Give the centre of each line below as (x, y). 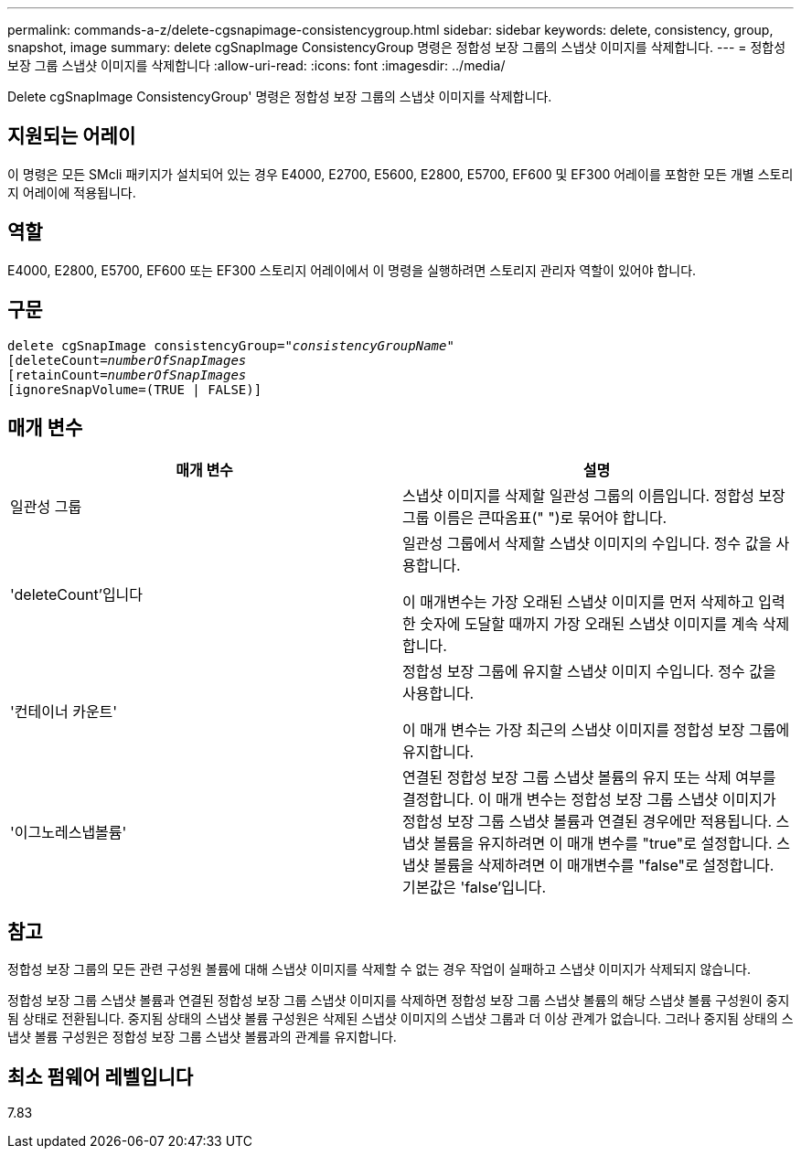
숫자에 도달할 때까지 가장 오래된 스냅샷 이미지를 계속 (589, 624)
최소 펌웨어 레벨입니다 (101, 1076)
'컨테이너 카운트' (64, 712)
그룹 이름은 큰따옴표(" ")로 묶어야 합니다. (535, 518)
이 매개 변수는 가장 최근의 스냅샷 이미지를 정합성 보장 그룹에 (596, 730)
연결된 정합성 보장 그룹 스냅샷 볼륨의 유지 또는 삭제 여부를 (589, 778)
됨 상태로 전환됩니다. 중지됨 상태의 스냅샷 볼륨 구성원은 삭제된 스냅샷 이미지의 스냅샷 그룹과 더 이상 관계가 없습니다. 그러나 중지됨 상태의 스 (400, 1019)
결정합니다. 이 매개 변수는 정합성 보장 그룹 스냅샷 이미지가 (589, 800)
